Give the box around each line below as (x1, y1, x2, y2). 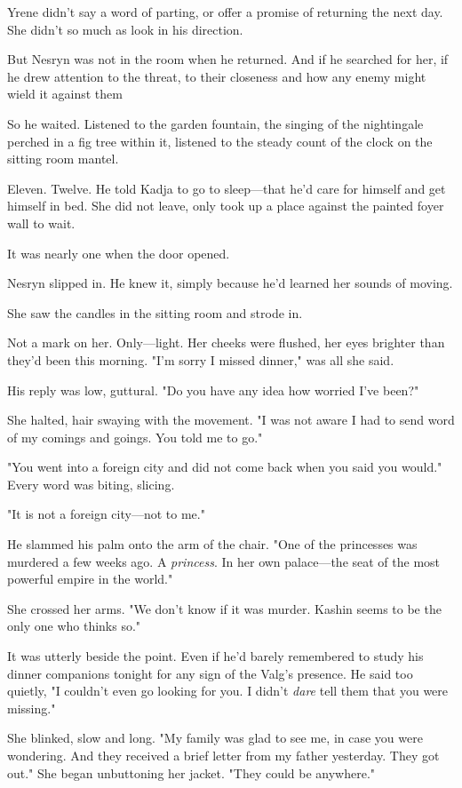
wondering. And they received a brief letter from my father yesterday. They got (7, 746, 440, 764)
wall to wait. (7, 213, 76, 232)
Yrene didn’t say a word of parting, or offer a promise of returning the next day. (7, 3, 443, 20)
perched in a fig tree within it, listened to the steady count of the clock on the (7, 131, 433, 150)
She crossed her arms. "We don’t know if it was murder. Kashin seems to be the (7, 599, 442, 617)
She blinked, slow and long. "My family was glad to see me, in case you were (7, 728, 423, 747)
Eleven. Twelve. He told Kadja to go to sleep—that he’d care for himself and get (7, 179, 446, 197)
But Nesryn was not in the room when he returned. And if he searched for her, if (7, 50, 449, 68)
